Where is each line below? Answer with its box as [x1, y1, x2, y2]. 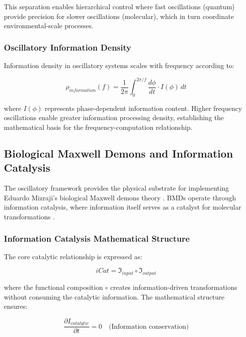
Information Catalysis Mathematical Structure [4, 232, 190, 244]
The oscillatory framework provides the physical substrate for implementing [4, 183, 229, 193]
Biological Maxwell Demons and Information [4, 146, 233, 161]
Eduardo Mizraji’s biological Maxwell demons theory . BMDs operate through [4, 192, 236, 202]
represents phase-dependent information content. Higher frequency [45, 103, 242, 113]
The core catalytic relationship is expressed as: [4, 251, 143, 261]
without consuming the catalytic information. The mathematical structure [4, 291, 225, 302]
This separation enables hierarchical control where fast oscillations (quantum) [4, 1, 235, 11]
